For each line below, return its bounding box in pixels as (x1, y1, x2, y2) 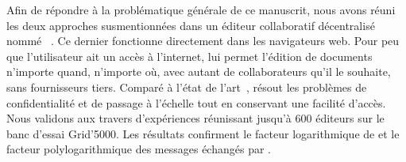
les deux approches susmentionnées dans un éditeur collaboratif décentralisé (6, 17, 375, 33)
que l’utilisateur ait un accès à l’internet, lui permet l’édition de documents (6, 47, 373, 64)
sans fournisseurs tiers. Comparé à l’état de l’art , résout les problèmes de (6, 78, 367, 95)
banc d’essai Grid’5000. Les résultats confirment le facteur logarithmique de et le (6, 125, 400, 141)
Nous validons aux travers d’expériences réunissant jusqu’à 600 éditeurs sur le (6, 110, 385, 126)
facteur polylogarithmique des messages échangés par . (6, 141, 271, 157)
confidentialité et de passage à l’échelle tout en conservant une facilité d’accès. (6, 94, 386, 111)
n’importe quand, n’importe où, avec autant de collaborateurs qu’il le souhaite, (6, 63, 391, 80)
